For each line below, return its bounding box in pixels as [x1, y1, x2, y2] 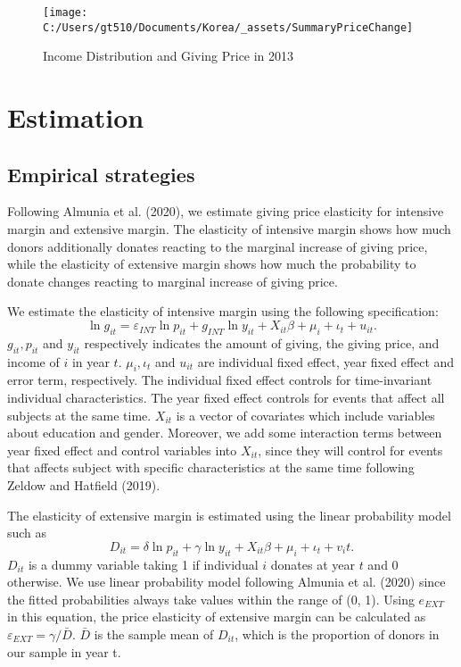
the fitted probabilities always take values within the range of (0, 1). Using [7, 589, 415, 608]
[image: [43, 6, 88, 19]
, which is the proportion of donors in [235, 624, 440, 643]
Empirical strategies [7, 160, 195, 188]
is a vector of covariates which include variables [176, 405, 435, 424]
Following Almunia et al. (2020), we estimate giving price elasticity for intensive [7, 202, 444, 221]
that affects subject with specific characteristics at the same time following [7, 458, 415, 477]
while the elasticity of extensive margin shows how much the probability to [7, 254, 416, 273]
